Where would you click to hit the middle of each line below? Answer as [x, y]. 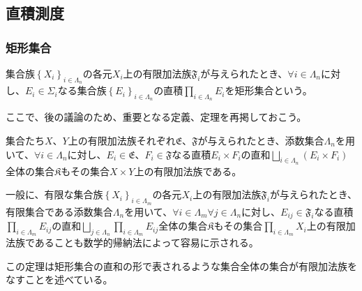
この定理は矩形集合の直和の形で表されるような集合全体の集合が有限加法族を [181, 266]
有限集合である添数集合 [59, 211]
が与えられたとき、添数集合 [261, 140]
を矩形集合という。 [269, 90]
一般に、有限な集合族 [54, 194]
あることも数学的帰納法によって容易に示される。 [146, 242]
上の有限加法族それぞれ [122, 140]
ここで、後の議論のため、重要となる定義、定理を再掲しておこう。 [156, 117]
